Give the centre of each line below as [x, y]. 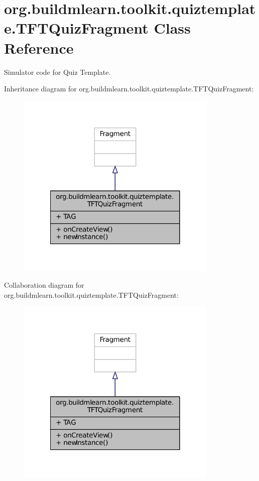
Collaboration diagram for [44, 285]
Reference [39, 47]
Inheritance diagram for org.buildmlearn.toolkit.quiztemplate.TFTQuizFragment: [129, 89]
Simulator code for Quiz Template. [57, 72]
